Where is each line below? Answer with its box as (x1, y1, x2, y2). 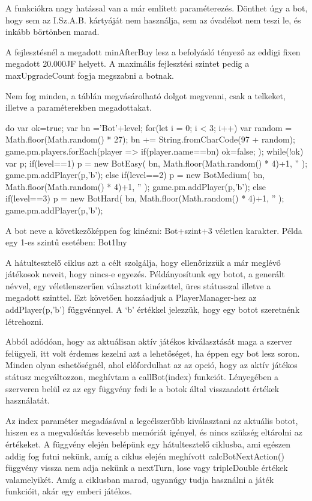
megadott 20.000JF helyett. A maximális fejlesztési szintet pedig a (5, 57, 250, 70)
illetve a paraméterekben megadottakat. (5, 101, 152, 114)
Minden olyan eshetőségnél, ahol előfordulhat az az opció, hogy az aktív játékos (5, 358, 298, 371)
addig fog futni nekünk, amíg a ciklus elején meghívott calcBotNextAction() (5, 449, 285, 462)
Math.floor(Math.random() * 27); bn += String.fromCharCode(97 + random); (5, 133, 295, 146)
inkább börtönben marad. (5, 25, 100, 38)
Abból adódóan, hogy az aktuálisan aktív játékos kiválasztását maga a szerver (5, 335, 293, 348)
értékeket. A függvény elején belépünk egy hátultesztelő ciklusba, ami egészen (5, 438, 291, 450)
